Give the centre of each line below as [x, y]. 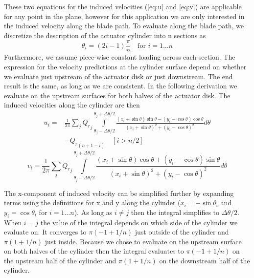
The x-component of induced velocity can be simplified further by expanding [119, 193]
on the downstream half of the [205, 260]
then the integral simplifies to [175, 212]
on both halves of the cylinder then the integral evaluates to [94, 251]
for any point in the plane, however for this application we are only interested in [124, 16]
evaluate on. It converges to [45, 232]
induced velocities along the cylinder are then [72, 105]
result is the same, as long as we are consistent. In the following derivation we [121, 86]
